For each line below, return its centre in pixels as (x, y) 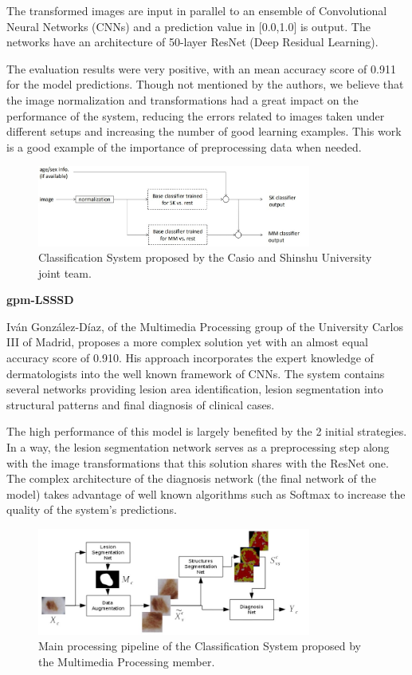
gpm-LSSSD (40, 300)
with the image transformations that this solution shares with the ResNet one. (198, 462)
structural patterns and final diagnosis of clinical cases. (141, 404)
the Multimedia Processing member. (127, 661)
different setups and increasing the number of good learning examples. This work (204, 131)
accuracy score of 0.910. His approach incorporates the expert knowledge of (190, 358)
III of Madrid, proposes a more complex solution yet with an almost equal (187, 342)
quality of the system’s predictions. (92, 509)
